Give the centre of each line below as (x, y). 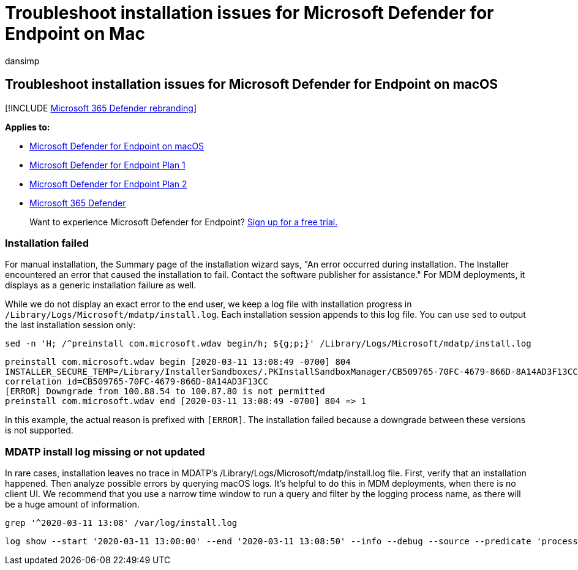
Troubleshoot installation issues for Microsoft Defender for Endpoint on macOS (252, 84)
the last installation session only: (70, 325)
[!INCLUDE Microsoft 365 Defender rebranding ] (101, 108)
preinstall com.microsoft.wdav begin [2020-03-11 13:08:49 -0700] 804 (178, 362)
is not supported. (39, 430)
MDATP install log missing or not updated (105, 452)
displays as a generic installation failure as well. (101, 285)
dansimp (22, 61)
